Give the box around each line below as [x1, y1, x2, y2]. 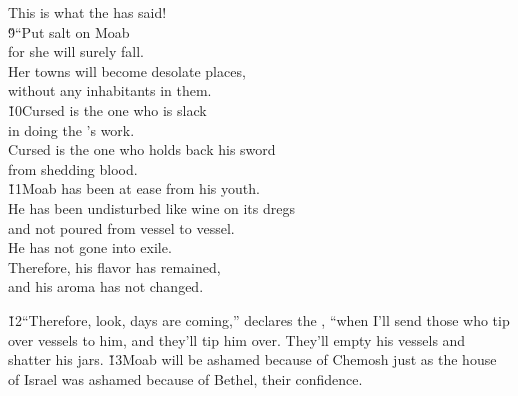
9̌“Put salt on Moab [8, 21, 130, 42]
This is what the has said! [8, 2, 167, 22]
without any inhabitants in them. [8, 80, 212, 101]
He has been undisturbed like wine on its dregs [8, 197, 295, 218]
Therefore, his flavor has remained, [8, 256, 221, 277]
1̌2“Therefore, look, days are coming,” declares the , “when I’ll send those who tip [8, 309, 510, 330]
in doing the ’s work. [8, 119, 135, 140]
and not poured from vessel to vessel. [8, 217, 235, 238]
